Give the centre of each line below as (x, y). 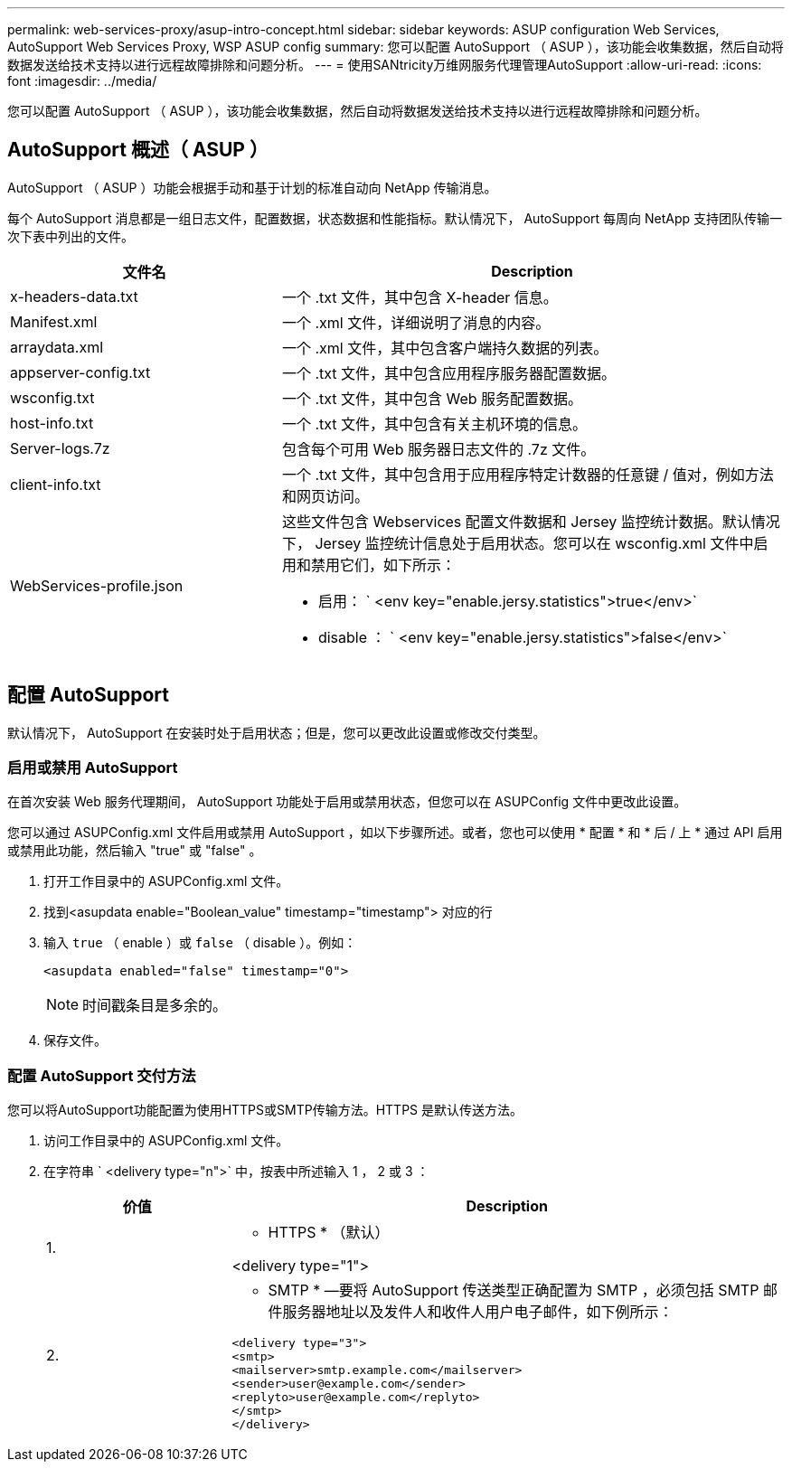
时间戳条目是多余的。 (155, 1006)
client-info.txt (56, 484)
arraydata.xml (57, 347)
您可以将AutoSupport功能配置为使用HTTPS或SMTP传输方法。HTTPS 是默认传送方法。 (265, 1110)
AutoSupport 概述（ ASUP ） (138, 150)
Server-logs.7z (60, 448)
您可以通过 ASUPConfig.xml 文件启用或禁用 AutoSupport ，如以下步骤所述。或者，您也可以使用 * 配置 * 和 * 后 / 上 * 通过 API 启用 (395, 833)
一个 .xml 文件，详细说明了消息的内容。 (416, 322)
